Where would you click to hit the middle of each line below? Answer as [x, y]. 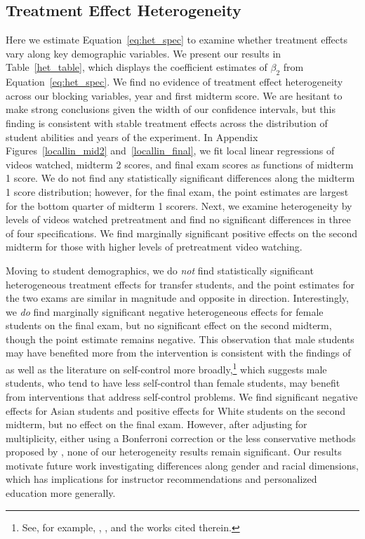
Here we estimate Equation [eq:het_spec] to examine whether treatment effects [177, 40]
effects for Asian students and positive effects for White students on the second [176, 410]
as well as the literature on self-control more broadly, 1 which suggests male [166, 368]
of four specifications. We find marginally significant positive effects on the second [182, 233]
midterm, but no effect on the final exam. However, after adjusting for [157, 424]
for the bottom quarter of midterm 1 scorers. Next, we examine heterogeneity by [179, 205]
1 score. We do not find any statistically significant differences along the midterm [180, 178]
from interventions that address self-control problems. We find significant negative [182, 396]
